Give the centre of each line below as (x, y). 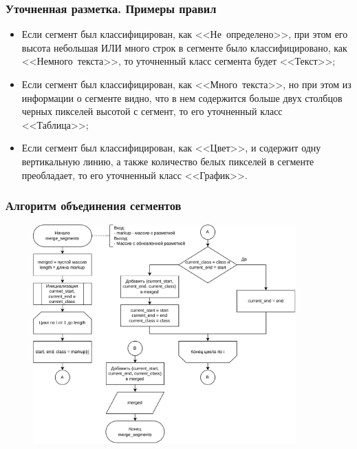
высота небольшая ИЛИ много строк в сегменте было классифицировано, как (184, 47)
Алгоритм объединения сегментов (94, 206)
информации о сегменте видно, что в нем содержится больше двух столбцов (182, 97)
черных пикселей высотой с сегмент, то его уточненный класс (152, 111)
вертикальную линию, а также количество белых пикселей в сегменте (168, 161)
